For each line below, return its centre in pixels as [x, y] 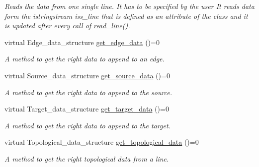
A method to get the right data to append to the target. [87, 125]
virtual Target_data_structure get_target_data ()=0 [87, 109]
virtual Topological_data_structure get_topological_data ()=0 [102, 142]
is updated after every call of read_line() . [67, 26]
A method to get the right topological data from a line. [87, 158]
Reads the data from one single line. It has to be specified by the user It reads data [129, 6]
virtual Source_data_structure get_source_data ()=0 [87, 75]
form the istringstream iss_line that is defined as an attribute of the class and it [126, 16]
